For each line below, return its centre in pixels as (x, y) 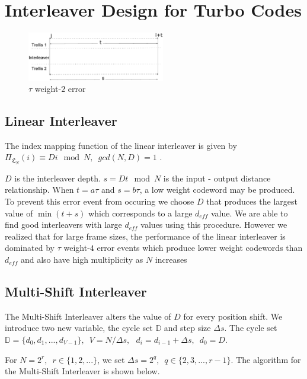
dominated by (30, 248)
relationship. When (39, 189)
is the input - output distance (217, 178)
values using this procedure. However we (214, 224)
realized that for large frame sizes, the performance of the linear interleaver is (145, 236)
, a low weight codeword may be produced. (217, 189)
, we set (111, 359)
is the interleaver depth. (57, 178)
